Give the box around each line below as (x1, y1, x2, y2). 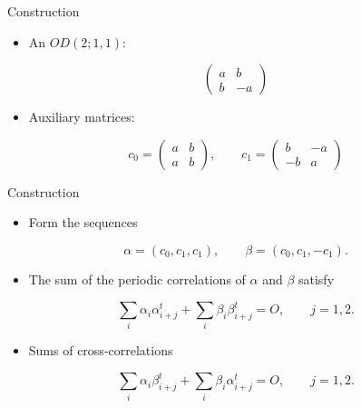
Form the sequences (28, 213, 138, 232)
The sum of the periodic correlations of (28, 269, 246, 288)
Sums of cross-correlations (28, 341, 173, 360)
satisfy (298, 269, 335, 288)
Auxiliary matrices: (28, 107, 135, 126)
